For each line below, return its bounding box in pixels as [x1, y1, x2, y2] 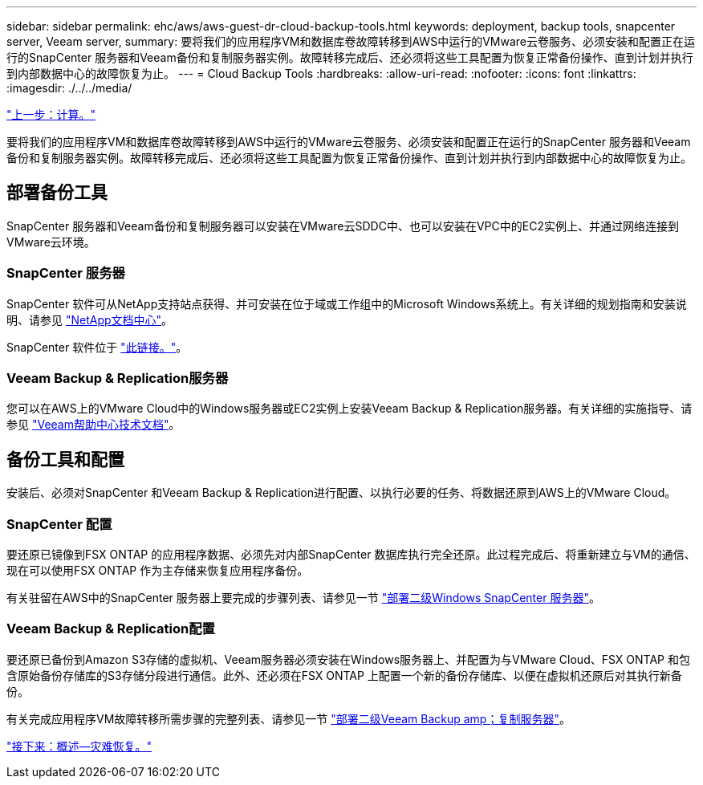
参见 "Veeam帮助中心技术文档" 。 [6, 417, 181, 432]
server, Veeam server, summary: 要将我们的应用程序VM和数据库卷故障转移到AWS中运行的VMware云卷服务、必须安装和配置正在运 [6, 35, 695, 48]
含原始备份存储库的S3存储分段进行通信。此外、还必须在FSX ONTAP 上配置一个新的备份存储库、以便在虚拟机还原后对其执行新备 [6, 668, 682, 682]
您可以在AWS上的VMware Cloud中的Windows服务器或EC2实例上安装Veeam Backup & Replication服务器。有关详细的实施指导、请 [6, 401, 693, 416]
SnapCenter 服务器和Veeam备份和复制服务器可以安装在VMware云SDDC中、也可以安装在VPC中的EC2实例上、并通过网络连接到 [6, 218, 679, 233]
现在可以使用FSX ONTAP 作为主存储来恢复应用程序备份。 [6, 563, 309, 577]
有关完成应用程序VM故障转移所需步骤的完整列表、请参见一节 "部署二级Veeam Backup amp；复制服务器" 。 [6, 711, 571, 726]
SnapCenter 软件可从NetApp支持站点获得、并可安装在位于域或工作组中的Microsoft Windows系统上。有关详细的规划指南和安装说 [6, 296, 687, 311]
